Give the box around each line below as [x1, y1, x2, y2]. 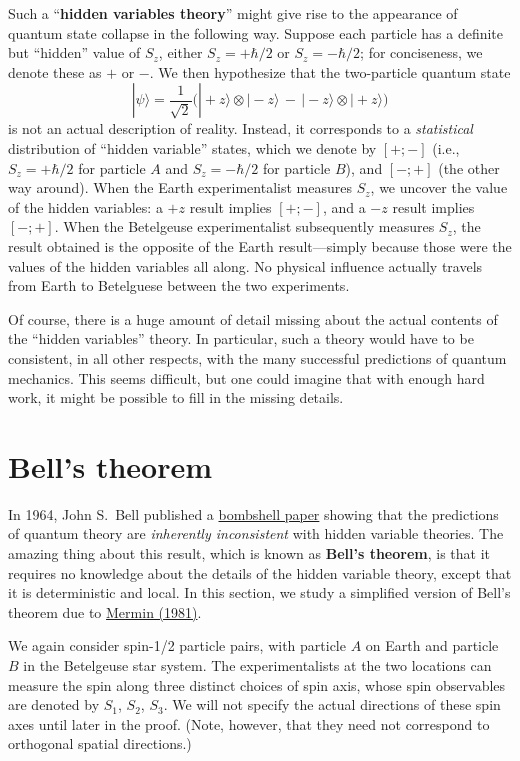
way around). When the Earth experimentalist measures [8, 177, 352, 198]
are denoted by [8, 694, 100, 715]
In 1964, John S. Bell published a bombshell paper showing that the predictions [8, 503, 499, 524]
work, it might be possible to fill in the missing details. [8, 387, 344, 408]
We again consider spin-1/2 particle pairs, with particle [8, 635, 346, 656]
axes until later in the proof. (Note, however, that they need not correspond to [8, 713, 490, 734]
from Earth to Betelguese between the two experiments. [8, 275, 350, 296]
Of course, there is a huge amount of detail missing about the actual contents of [8, 308, 498, 329]
